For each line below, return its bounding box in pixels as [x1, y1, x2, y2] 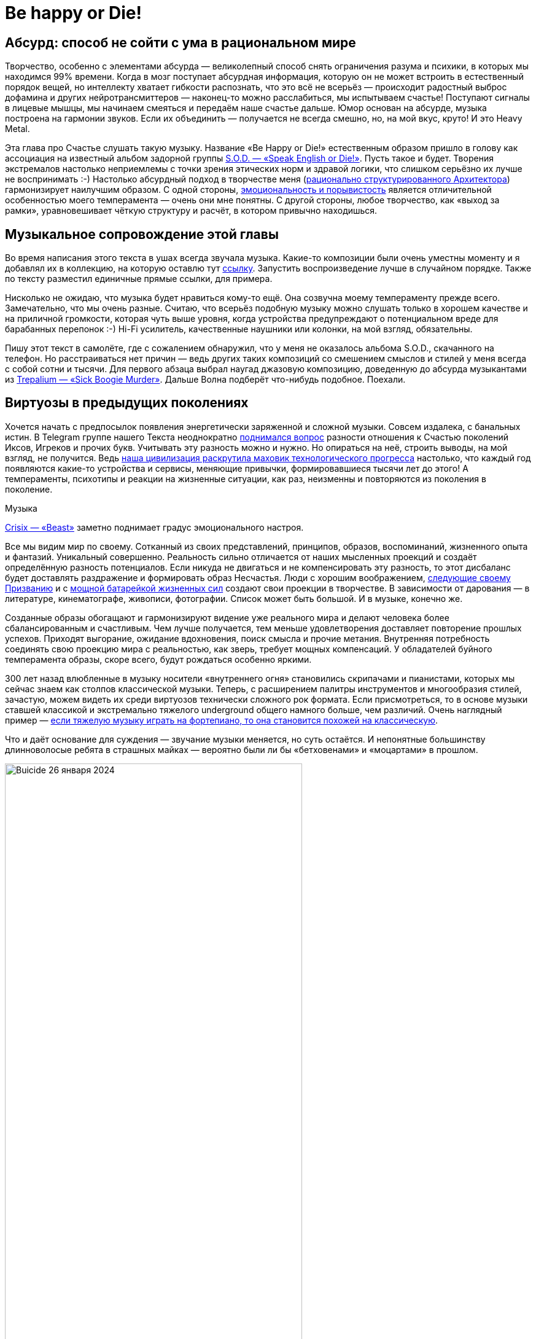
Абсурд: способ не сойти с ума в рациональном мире [5, 34, 356, 50]
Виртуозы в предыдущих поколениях [5, 395, 249, 411]
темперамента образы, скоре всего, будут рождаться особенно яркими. [5, 654, 312, 665]
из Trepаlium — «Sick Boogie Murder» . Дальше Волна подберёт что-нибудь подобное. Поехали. [5, 374, 406, 385]
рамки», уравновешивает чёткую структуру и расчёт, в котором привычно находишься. [5, 205, 378, 216]
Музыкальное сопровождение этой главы [5, 226, 279, 242]
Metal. [5, 123, 30, 135]
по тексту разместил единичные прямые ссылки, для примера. [5, 273, 273, 284]
